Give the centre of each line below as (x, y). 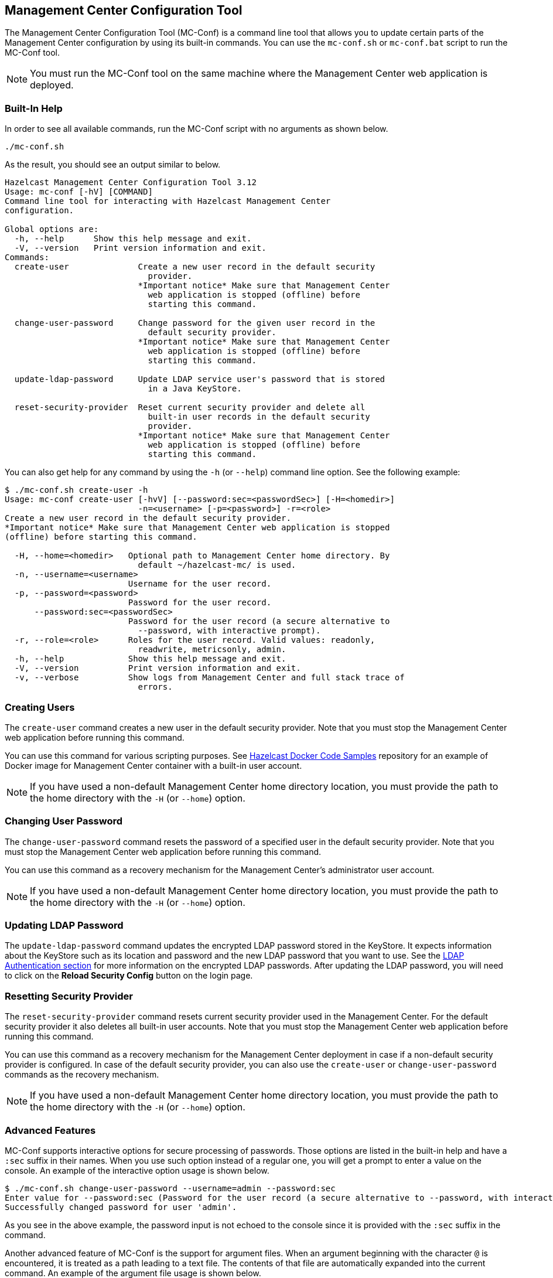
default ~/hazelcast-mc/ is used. (217, 565)
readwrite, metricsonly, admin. (212, 650)
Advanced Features (50, 1130)
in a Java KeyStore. (195, 389)
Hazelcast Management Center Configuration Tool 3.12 (131, 183)
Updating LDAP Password (64, 926)
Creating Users (40, 707)
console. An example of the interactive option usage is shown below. (137, 1170)
